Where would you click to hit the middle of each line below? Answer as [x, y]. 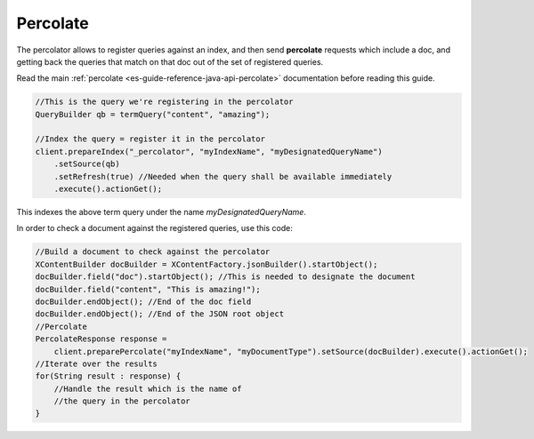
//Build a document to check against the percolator [153, 252]
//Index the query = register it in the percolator [150, 139]
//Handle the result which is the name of [148, 388]
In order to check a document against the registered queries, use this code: [154, 228]
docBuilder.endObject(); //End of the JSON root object [160, 314]
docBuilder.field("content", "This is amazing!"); [148, 289]
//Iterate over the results [96, 363]
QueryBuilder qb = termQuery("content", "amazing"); [153, 114]
